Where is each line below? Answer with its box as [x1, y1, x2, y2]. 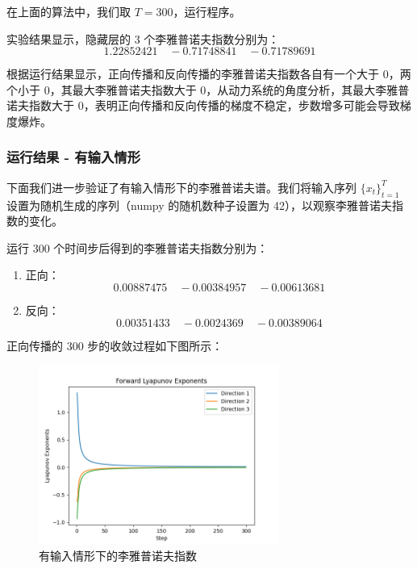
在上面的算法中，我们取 [6, 3, 131, 19]
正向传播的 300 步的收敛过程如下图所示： [6, 337, 223, 354]
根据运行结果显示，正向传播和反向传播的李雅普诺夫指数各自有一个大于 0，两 [6, 65, 411, 82]
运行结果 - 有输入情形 [6, 147, 141, 167]
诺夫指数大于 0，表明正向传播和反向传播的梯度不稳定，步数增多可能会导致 [6, 97, 400, 114]
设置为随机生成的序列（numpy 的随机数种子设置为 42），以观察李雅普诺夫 [6, 196, 392, 213]
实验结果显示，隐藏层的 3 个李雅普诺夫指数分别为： [6, 30, 280, 47]
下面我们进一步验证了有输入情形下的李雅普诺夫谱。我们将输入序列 [6, 178, 357, 195]
